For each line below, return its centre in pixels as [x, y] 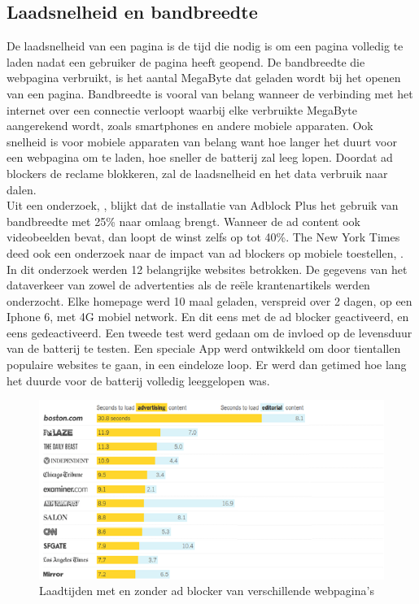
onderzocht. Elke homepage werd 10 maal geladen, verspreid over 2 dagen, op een [209, 300]
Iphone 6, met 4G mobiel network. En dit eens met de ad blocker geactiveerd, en [208, 317]
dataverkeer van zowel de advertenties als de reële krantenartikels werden [188, 285]
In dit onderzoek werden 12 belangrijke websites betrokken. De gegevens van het [207, 269]
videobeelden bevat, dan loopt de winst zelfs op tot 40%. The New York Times [203, 237]
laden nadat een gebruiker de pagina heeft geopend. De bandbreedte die [186, 61]
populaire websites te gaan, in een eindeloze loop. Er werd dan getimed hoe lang [207, 365]
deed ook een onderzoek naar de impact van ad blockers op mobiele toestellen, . [205, 252]
